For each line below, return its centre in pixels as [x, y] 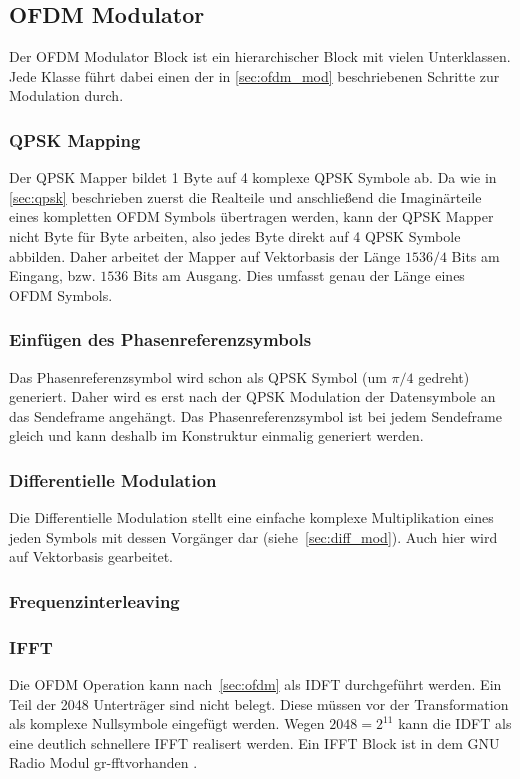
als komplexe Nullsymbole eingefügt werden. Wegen [167, 723]
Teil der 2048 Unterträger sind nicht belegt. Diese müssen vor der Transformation [259, 703]
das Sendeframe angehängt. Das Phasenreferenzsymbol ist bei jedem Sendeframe [255, 415]
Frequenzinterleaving [94, 600]
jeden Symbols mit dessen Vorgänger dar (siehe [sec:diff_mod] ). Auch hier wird [253, 536]
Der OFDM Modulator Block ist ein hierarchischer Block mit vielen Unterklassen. [260, 56]
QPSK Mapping [75, 139]
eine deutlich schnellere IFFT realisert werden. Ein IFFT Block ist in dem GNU [254, 742]
